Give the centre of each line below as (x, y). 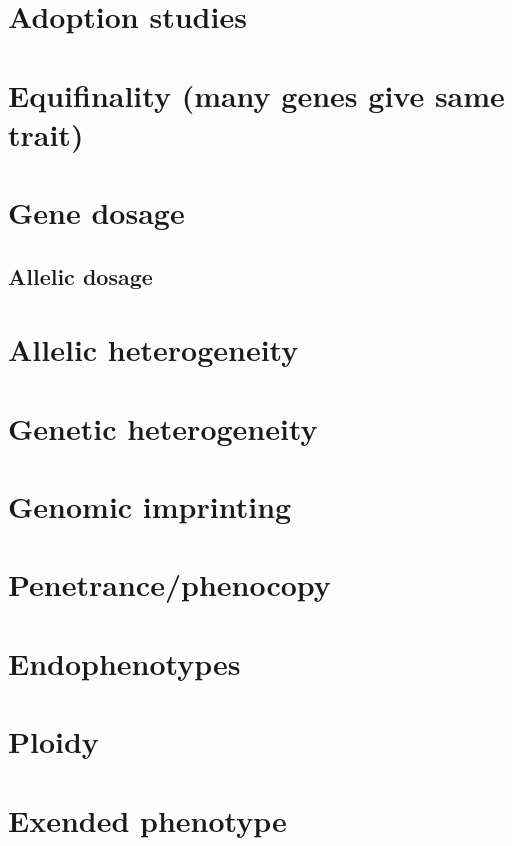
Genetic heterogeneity (163, 427)
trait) (46, 133)
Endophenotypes (124, 662)
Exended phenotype (147, 819)
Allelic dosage (80, 275)
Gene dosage (96, 212)
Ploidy (53, 741)
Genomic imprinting (150, 506)
